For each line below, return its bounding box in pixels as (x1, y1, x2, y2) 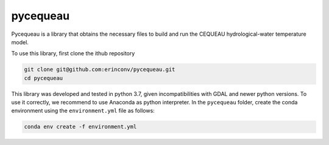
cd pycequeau (24, 75, 63, 81)
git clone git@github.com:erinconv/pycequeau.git (24, 66, 175, 73)
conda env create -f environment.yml (24, 123, 137, 130)
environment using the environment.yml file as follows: (11, 107, 155, 115)
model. (11, 38, 29, 46)
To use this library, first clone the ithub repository (11, 50, 135, 57)
